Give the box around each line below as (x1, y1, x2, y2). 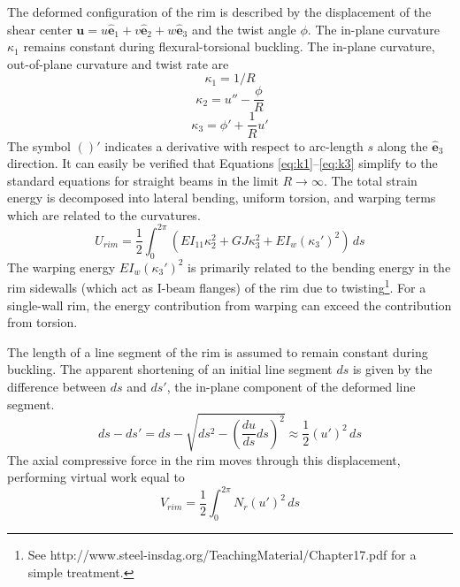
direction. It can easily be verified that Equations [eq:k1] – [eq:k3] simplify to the (7, 154, 438, 172)
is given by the (352, 360, 433, 378)
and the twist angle (191, 19, 296, 38)
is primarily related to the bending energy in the (188, 257, 451, 276)
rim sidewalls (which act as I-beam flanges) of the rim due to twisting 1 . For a (7, 276, 426, 297)
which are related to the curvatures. (7, 205, 201, 224)
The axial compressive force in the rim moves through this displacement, (7, 450, 401, 469)
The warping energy (7, 257, 116, 276)
